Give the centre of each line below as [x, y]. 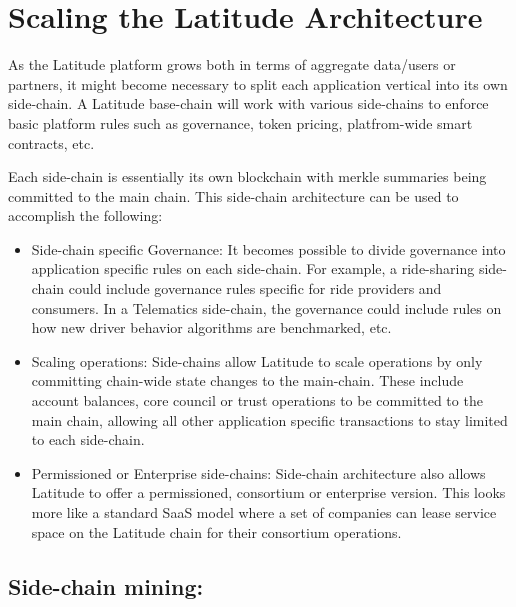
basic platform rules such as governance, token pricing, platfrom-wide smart [240, 122]
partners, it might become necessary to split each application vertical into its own [258, 83]
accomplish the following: [85, 215]
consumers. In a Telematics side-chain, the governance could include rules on [266, 307]
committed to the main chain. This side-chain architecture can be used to [233, 195]
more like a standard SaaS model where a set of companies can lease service [264, 512]
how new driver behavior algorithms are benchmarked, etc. [211, 327]
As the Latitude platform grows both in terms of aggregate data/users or [232, 64]
